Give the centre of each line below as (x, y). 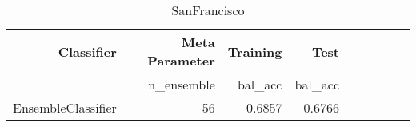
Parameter (181, 60)
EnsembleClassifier (65, 107)
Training (255, 51)
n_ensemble (182, 84)
